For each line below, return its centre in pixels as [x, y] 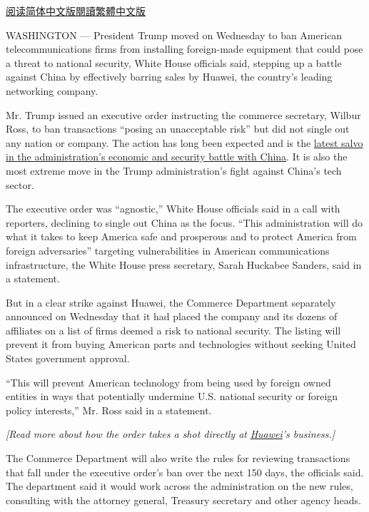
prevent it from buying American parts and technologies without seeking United [181, 344]
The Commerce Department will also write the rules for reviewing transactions [178, 458]
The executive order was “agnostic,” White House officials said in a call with [173, 209]
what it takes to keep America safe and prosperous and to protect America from [181, 236]
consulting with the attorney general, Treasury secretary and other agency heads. [183, 500]
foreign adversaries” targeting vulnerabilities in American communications [168, 250]
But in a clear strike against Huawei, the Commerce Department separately [171, 302]
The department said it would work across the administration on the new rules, [180, 486]
